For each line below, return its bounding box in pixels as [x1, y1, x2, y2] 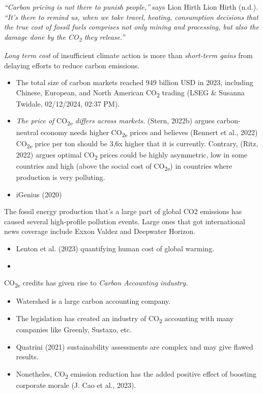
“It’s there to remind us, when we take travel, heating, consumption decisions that [4, 11, 258, 22]
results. [16, 351, 39, 362]
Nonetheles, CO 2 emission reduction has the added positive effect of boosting [16, 368, 257, 380]
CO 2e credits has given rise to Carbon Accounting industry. [4, 277, 188, 289]
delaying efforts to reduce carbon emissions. [4, 60, 140, 70]
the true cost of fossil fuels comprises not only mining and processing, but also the [4, 21, 259, 32]
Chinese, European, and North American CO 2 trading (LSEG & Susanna [16, 87, 245, 99]
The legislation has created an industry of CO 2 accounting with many [16, 312, 234, 325]
